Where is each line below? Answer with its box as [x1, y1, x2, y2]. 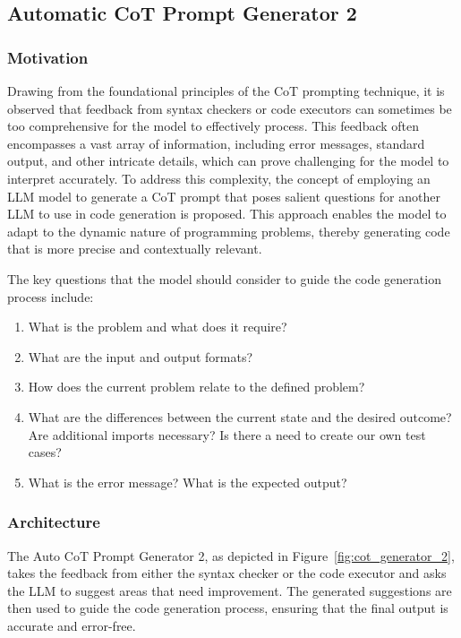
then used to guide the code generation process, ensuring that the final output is [7, 599, 448, 617]
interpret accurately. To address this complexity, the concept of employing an [7, 168, 431, 187]
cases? [28, 443, 62, 461]
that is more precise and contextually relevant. [7, 239, 262, 258]
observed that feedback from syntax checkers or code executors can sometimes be [7, 99, 452, 117]
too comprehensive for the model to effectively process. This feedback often [7, 116, 420, 135]
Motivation [7, 46, 89, 68]
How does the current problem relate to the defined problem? [28, 377, 365, 396]
